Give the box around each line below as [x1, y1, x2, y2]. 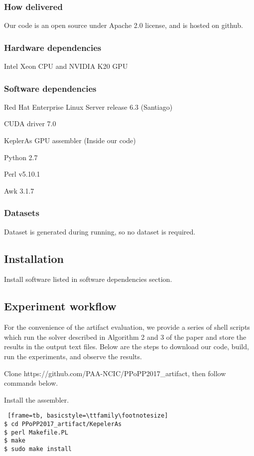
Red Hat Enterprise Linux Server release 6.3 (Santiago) [4, 101, 173, 112]
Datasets [4, 207, 39, 219]
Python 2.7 [4, 152, 38, 162]
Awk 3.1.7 [4, 185, 34, 196]
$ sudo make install [4, 446, 72, 453]
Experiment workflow [4, 298, 117, 314]
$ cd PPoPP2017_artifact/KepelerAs [4, 421, 122, 428]
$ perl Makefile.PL [4, 429, 68, 436]
